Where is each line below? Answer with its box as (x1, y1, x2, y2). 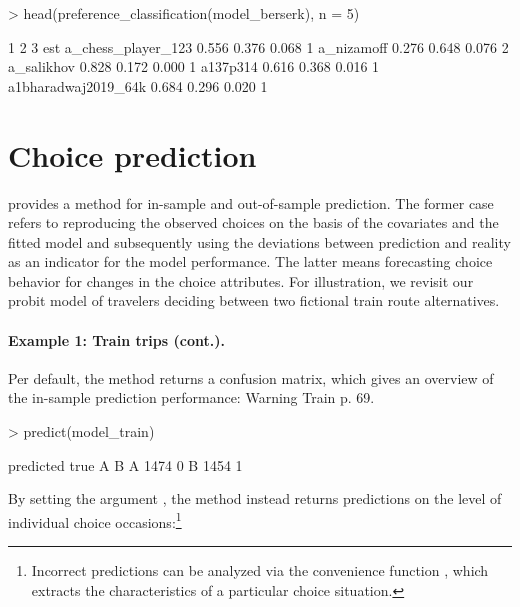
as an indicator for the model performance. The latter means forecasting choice (8, 251, 493, 272)
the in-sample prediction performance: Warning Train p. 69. (8, 387, 375, 408)
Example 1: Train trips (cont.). (8, 329, 225, 350)
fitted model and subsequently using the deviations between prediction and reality (8, 231, 511, 252)
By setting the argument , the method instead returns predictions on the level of (8, 488, 502, 509)
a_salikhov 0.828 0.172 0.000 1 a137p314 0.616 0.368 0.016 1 (8, 56, 380, 77)
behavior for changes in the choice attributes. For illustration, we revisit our (8, 270, 474, 291)
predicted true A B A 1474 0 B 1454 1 (8, 454, 243, 475)
